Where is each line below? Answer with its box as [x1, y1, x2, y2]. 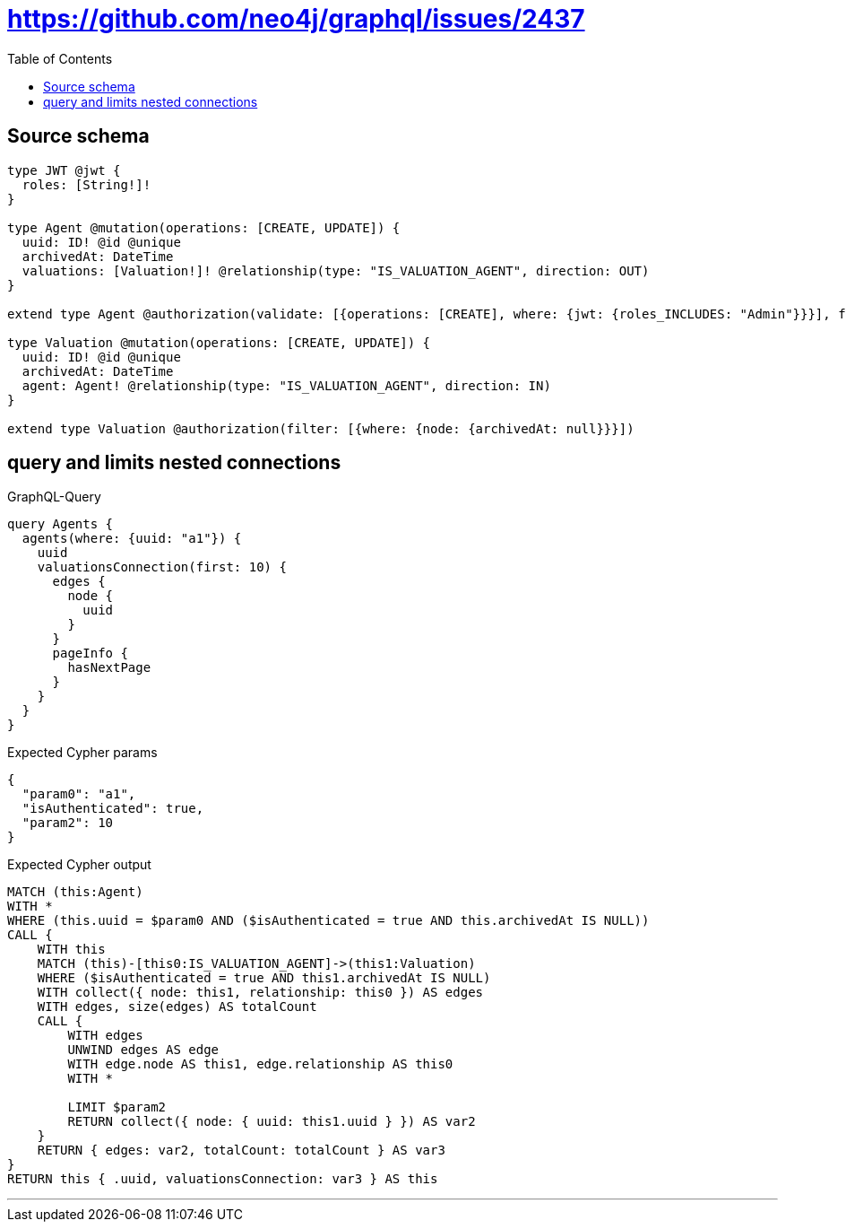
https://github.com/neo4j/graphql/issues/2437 [7, 4, 585, 34]
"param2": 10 [22, 815, 114, 831]
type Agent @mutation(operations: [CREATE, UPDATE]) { [7, 220, 401, 235]
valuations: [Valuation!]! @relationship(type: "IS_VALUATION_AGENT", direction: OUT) [22, 263, 650, 278]
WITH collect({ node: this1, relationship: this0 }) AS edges [37, 985, 484, 1000]
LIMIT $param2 [67, 1100, 167, 1115]
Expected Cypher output [7, 857, 151, 873]
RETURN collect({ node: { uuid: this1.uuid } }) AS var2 [67, 1114, 476, 1129]
